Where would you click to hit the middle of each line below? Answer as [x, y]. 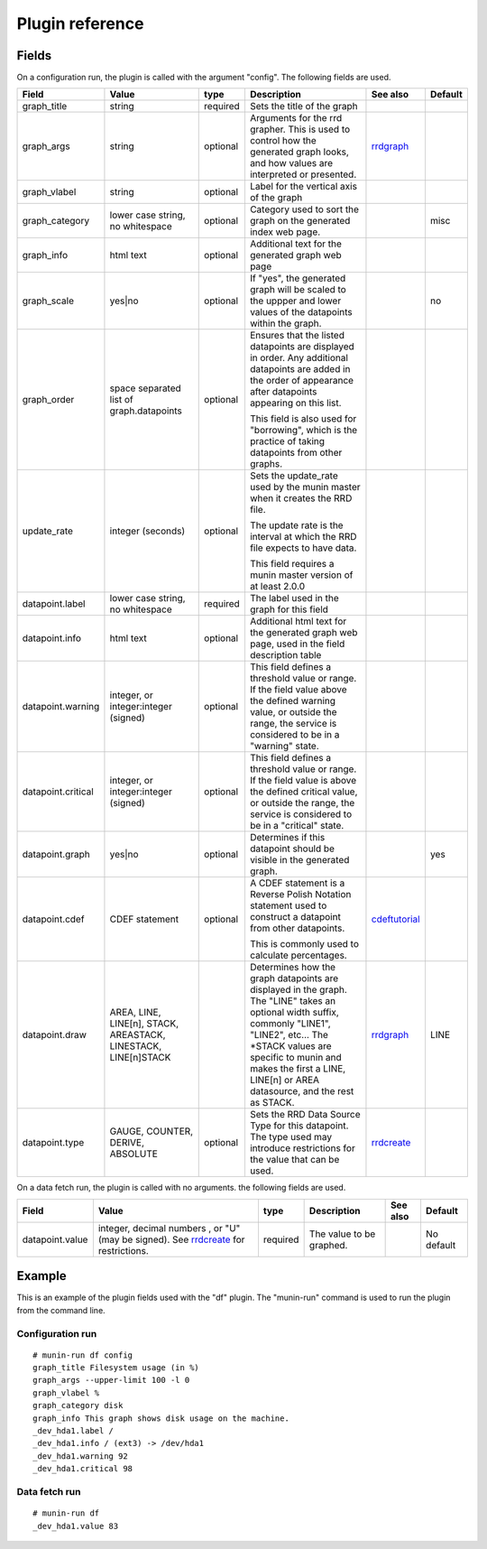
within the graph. [285, 323]
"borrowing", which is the [303, 431]
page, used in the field [297, 644]
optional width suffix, [294, 1013]
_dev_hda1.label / [74, 1431]
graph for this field [289, 609]
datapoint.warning [61, 707]
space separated [146, 388]
